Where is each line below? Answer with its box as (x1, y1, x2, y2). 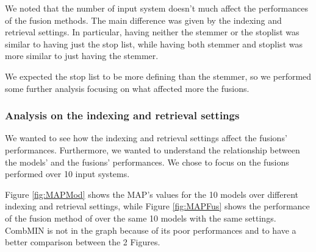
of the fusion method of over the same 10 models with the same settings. (5, 211, 276, 224)
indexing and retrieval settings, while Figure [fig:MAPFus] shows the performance (5, 200, 310, 212)
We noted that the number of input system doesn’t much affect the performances (5, 2, 309, 14)
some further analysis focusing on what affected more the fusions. (5, 82, 250, 94)
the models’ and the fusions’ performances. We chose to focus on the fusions (5, 155, 289, 168)
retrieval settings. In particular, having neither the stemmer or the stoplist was (5, 26, 300, 38)
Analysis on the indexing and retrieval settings (5, 108, 240, 123)
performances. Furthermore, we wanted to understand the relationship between (5, 143, 300, 156)
